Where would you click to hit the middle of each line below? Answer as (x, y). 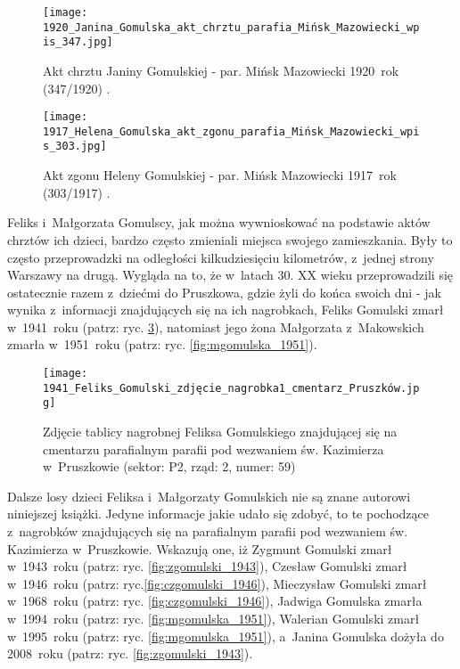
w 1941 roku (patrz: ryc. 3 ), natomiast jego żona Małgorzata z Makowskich (216, 326)
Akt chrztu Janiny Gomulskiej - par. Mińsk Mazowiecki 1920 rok (221, 70)
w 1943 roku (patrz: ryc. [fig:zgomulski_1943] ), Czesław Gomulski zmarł (207, 566)
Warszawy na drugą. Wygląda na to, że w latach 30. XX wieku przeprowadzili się (230, 275)
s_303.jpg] (75, 147)
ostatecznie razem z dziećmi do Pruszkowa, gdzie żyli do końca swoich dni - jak (224, 292)
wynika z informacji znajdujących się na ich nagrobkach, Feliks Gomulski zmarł (226, 310)
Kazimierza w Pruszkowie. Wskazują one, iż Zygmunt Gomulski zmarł (200, 548)
